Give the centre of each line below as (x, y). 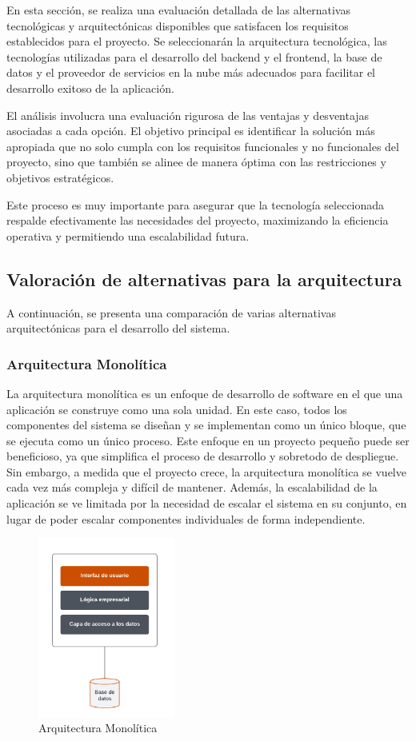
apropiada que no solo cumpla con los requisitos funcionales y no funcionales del (203, 146)
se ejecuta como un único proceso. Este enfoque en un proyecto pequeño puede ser (208, 440)
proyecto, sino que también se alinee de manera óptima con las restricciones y (196, 162)
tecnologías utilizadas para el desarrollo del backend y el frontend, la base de (194, 56)
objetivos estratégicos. (60, 177)
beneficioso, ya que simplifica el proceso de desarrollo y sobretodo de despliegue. (203, 456)
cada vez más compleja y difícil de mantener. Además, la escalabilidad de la (192, 487)
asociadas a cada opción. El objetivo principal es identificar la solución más (191, 131)
